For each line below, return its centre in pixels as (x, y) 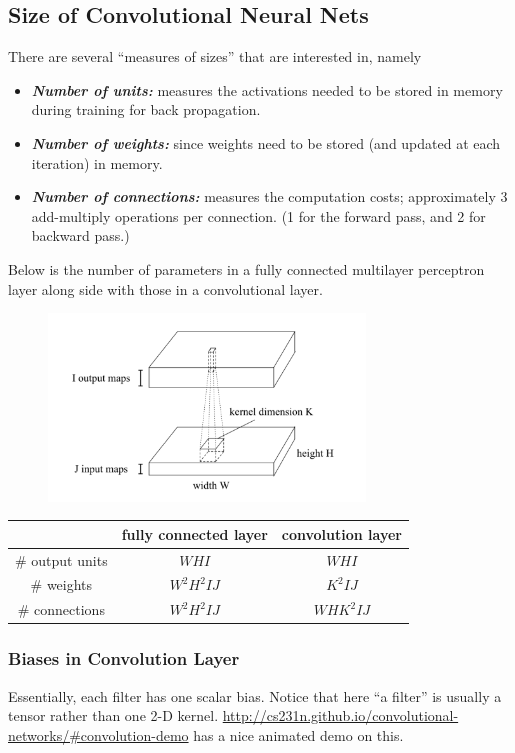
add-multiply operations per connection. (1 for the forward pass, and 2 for (258, 215)
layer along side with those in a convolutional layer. (165, 288)
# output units (61, 559)
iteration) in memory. (97, 162)
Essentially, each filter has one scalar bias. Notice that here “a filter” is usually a (255, 695)
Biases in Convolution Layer (124, 658)
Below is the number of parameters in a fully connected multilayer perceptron (246, 268)
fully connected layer (194, 533)
